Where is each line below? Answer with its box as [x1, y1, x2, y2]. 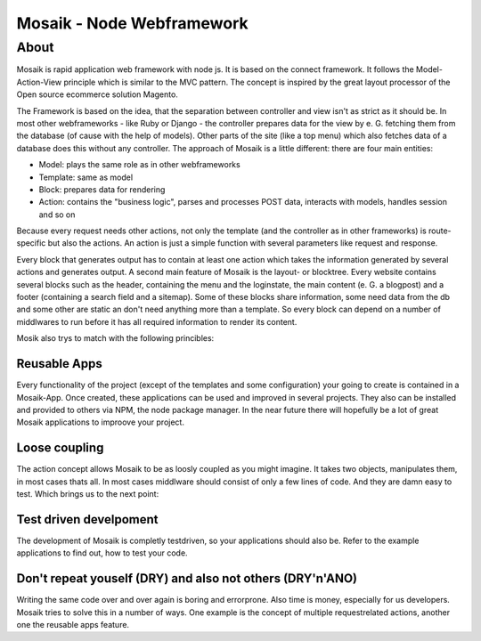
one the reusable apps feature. [16, 619, 129, 629]
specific [16, 238, 46, 248]
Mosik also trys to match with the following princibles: [16, 333, 215, 344]
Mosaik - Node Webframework [16, 13, 249, 33]
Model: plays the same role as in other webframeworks [38, 159, 240, 170]
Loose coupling [16, 441, 104, 456]
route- [428, 225, 452, 236]
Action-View [16, 77, 62, 87]
